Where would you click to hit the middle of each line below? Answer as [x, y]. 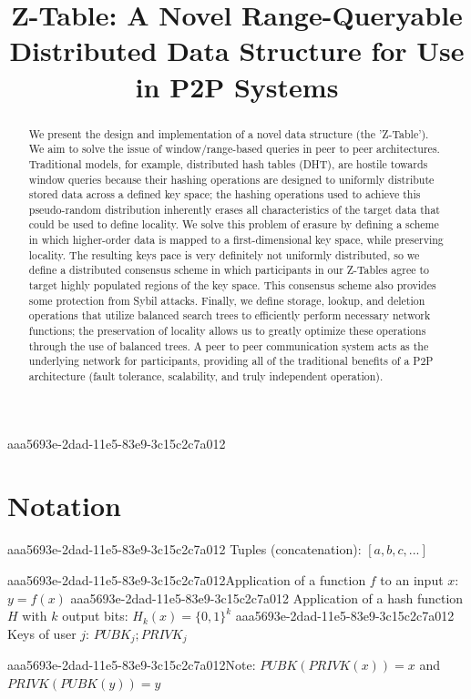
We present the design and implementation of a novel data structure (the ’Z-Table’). [229, 133]
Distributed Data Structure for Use [237, 51]
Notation [64, 506]
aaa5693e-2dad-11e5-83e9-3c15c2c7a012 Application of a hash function [267, 598]
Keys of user [42, 633]
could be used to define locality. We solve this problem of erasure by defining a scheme [234, 224]
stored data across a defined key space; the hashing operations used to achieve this [225, 194]
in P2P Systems [237, 86]
